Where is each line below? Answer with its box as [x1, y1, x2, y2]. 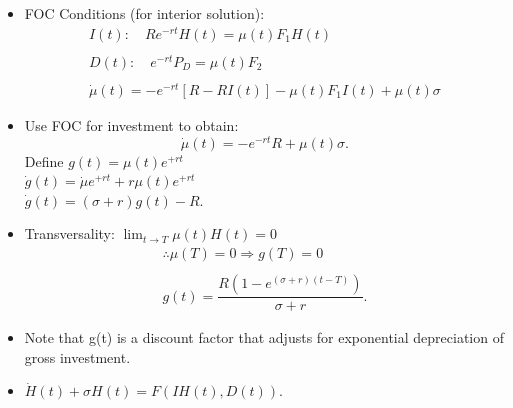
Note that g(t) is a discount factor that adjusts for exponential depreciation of [24, 327, 504, 348]
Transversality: [24, 223, 115, 244]
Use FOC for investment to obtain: [24, 114, 239, 135]
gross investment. [24, 346, 131, 367]
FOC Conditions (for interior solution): [24, 3, 265, 23]
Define [24, 150, 64, 171]
